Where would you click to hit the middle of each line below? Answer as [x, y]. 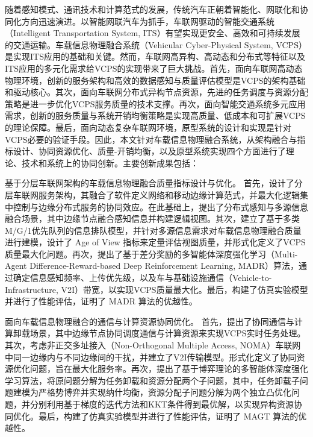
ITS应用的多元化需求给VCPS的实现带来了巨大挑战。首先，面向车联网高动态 [154, 68]
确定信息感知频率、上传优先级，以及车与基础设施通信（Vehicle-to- [142, 278]
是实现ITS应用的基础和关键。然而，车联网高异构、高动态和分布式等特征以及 [155, 56]
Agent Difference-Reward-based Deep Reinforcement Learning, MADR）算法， [152, 266]
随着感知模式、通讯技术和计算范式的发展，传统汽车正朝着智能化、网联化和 [152, 9]
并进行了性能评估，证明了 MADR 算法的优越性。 [101, 301]
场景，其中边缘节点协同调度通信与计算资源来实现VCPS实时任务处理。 [168, 333]
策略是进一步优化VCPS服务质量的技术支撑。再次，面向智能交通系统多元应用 [155, 103]
